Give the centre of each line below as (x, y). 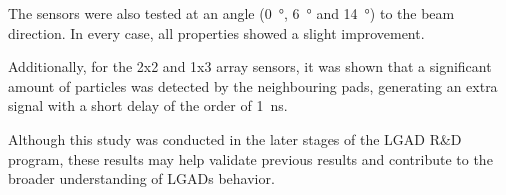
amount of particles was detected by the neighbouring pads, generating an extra (253, 85)
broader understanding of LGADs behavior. (141, 178)
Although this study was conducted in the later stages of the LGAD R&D (235, 138)
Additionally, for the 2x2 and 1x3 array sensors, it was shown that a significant (250, 66)
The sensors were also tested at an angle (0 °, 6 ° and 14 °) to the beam (231, 13)
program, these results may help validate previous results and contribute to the (250, 158)
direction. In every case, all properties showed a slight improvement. (216, 32)
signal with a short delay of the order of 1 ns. (148, 105)
